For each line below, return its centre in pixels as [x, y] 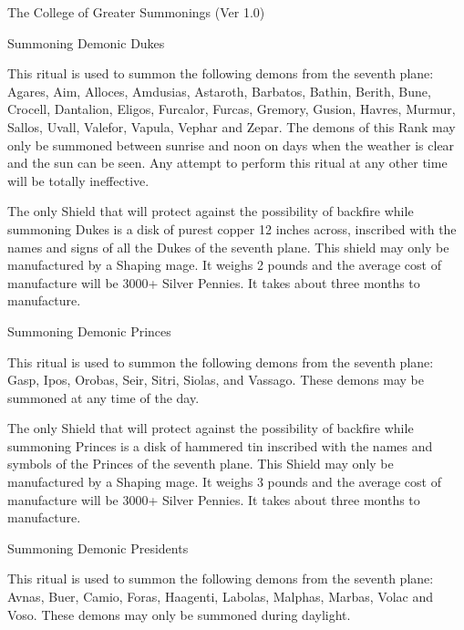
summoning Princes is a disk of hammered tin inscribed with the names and [220, 445]
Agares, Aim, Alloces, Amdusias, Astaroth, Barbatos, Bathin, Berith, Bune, [219, 91]
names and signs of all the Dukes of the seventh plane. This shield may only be [228, 247]
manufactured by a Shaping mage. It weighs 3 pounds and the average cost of [224, 482]
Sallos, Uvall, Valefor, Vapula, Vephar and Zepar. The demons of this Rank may [232, 126]
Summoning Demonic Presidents [98, 547]
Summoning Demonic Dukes [86, 42]
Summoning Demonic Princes [89, 330]
